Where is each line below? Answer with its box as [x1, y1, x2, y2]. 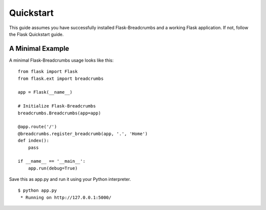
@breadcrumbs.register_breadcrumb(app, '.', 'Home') [18, 131, 148, 137]
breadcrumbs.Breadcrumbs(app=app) [18, 110, 101, 116]
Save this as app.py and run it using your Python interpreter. [9, 176, 131, 182]
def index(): [18, 138, 49, 143]
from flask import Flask [18, 69, 78, 74]
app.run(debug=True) [28, 165, 78, 171]
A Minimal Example [9, 44, 69, 53]
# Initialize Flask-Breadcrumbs [18, 104, 96, 109]
